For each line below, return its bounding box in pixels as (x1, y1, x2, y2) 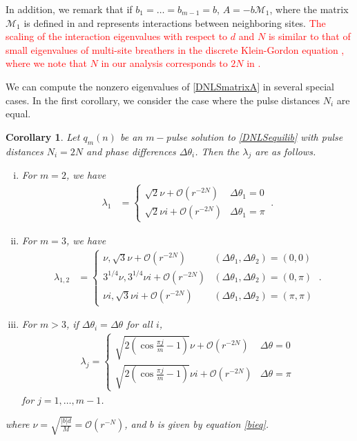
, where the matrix (269, 2, 349, 16)
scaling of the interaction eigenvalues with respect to (6, 29, 228, 43)
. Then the (195, 144, 240, 158)
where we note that (6, 56, 87, 70)
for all (126, 317, 153, 331)
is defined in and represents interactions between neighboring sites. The (23, 15, 326, 30)
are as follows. (255, 144, 316, 158)
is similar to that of (268, 29, 351, 43)
